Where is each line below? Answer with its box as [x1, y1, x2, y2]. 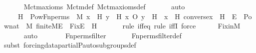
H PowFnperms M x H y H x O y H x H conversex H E [17, 11, 237, 21]
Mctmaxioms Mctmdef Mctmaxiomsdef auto [23, 1, 185, 11]
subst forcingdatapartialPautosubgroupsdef [4, 40, 136, 50]
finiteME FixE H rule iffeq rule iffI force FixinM [36, 21, 241, 31]
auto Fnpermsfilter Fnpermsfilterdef [23, 30, 182, 40]
